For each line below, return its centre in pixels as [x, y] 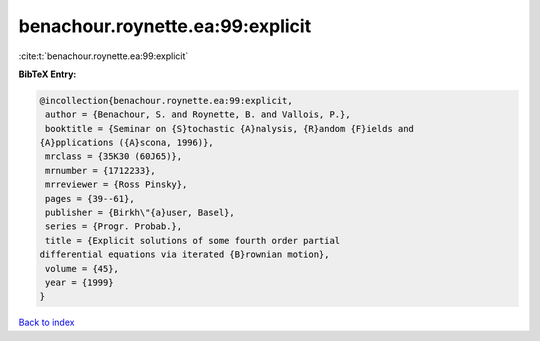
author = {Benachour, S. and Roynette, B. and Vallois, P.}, [198, 114]
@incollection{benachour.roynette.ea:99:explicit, [166, 100]
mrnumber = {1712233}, [101, 170]
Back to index [46, 322]
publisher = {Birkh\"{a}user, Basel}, [140, 213]
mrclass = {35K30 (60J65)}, [114, 156]
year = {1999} [79, 282]
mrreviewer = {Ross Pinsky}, [116, 184]
